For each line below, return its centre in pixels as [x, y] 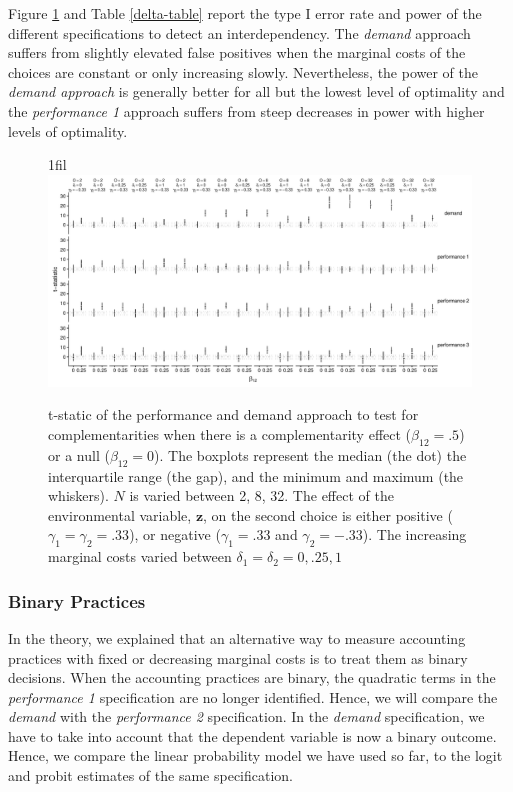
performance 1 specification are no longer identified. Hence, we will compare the [253, 696]
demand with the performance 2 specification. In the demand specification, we [246, 716]
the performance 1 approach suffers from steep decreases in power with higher [246, 110]
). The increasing [414, 534]
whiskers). [78, 495]
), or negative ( [175, 534]
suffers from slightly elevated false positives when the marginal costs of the [237, 52]
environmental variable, [120, 514]
